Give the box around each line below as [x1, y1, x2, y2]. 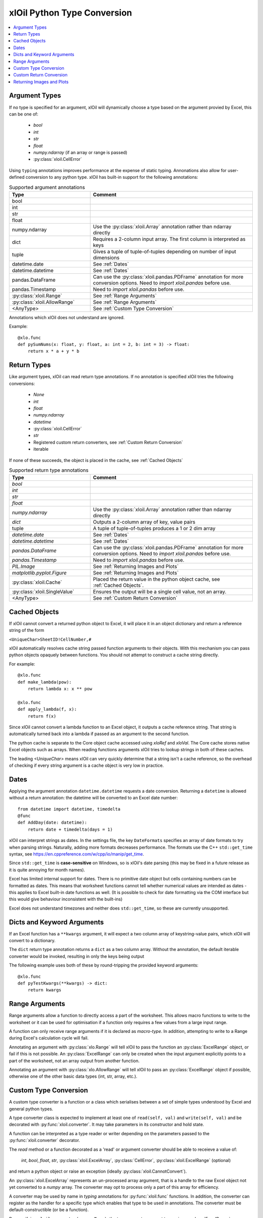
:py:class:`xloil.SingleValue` [12, 589, 75, 595]
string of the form [9, 628, 44, 633]
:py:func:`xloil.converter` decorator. [9, 1138, 80, 1143]
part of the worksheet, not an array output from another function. [9, 1058, 140, 1064]
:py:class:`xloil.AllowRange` [12, 299, 75, 305]
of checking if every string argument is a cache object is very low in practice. [9, 762, 164, 768]
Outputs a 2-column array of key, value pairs [93, 519, 196, 526]
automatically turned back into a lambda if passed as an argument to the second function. [9, 731, 189, 737]
